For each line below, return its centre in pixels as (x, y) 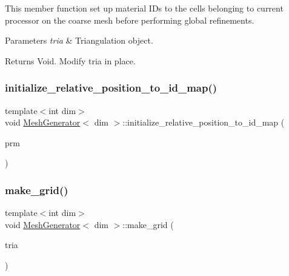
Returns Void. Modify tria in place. (70, 60)
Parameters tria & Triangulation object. (79, 40)
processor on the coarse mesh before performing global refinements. (130, 20)
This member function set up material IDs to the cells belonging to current (144, 8)
